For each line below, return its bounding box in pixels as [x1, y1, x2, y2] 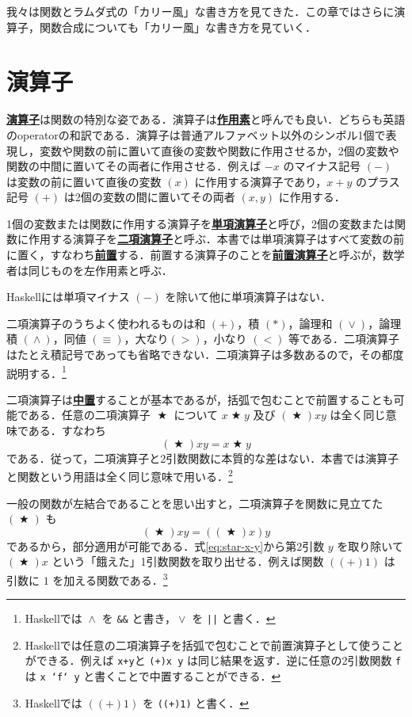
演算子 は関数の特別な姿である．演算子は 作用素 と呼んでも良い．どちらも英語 [6, 111, 406, 128]
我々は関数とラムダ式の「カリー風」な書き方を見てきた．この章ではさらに [6, 3, 395, 19]
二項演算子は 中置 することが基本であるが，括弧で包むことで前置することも [6, 391, 394, 407]
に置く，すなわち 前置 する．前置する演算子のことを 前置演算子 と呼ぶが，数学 [6, 246, 405, 263]
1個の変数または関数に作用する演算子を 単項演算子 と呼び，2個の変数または [6, 215, 395, 231]
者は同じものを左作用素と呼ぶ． [6, 261, 173, 278]
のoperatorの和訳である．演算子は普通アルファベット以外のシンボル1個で [6, 126, 386, 143]
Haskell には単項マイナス [6, 288, 130, 305]
